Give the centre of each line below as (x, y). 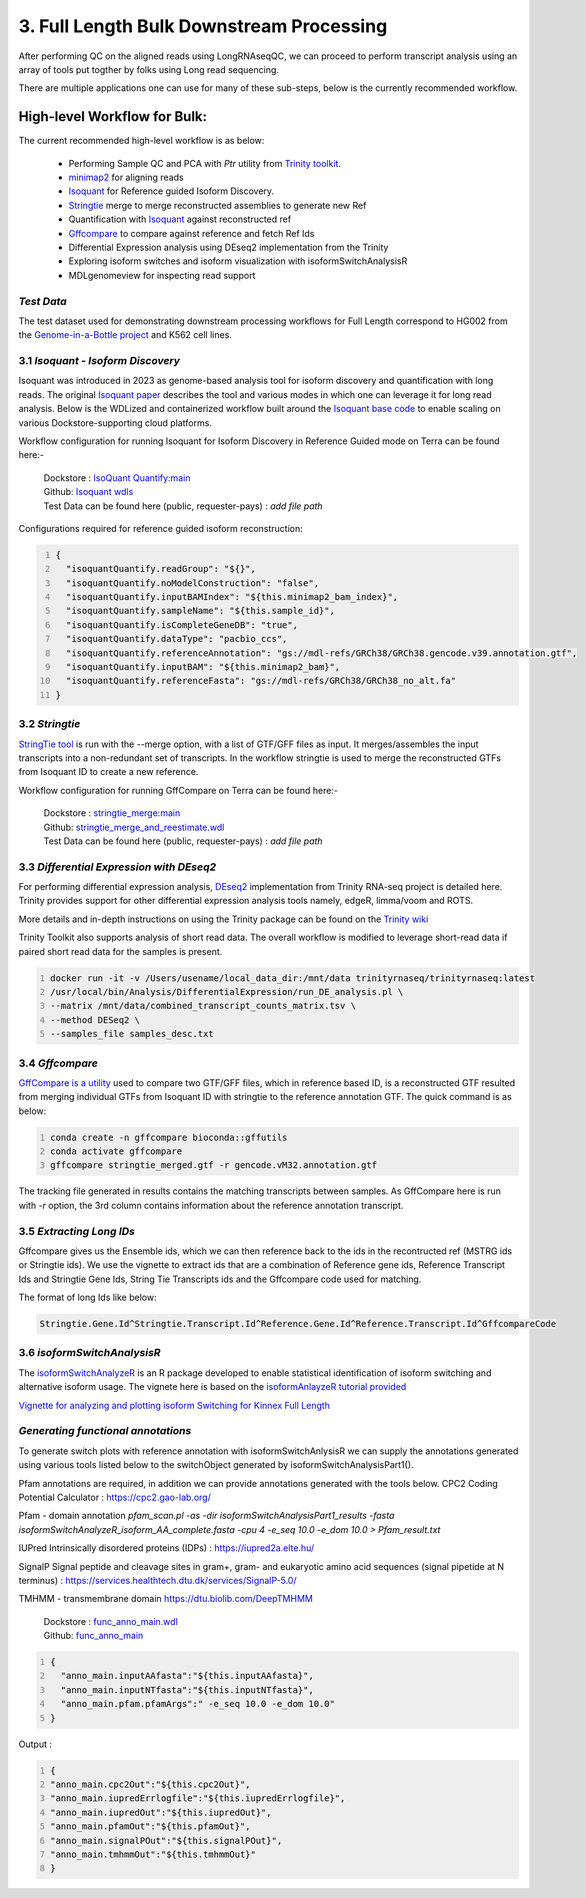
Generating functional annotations (105, 1431)
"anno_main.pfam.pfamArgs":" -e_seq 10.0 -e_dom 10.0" (197, 1704)
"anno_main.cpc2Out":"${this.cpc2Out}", (150, 1784)
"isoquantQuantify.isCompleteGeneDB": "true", (182, 624)
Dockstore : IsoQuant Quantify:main (117, 477)
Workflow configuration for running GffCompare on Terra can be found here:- (178, 790)
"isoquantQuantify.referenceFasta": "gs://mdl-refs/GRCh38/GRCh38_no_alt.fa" (261, 681)
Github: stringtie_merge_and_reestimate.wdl (134, 827)
